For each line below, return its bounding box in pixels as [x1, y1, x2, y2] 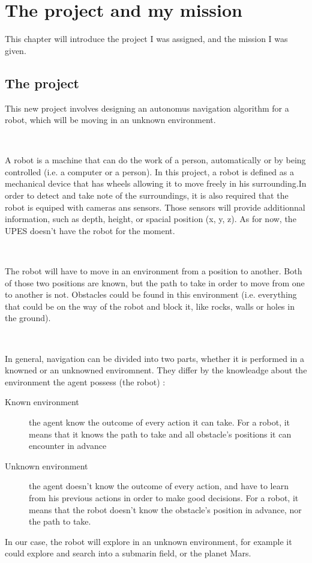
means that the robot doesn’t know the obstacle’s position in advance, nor [29, 503, 302, 516]
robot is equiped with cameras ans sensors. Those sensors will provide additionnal [5, 200, 305, 213]
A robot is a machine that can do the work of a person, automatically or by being [5, 154, 306, 166]
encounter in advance [29, 439, 107, 452]
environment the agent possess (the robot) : [5, 375, 166, 388]
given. [5, 44, 26, 56]
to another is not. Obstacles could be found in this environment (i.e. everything [5, 288, 297, 301]
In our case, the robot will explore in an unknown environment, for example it [5, 535, 292, 547]
